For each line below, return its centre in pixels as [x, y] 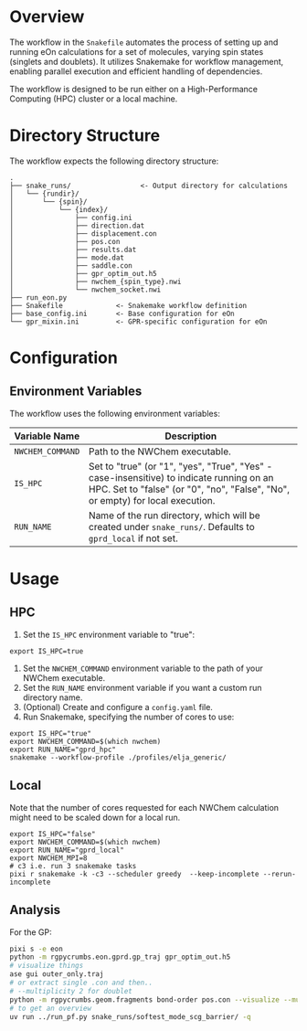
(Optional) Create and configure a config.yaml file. [117, 707]
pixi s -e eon [37, 949]
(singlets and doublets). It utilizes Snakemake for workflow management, [147, 61]
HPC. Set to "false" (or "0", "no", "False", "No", [189, 489]
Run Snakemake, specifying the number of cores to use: [128, 717]
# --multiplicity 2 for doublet [71, 991]
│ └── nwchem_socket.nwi [85, 290]
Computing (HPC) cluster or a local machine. [94, 99]
